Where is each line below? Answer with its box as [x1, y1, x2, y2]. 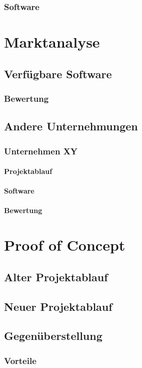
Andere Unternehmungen [4, 118, 138, 134]
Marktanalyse [4, 32, 100, 52]
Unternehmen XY [4, 144, 78, 157]
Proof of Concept [4, 235, 125, 255]
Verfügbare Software [4, 66, 112, 81]
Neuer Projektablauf [4, 298, 112, 314]
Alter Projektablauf [4, 269, 108, 284]
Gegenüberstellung [4, 328, 102, 343]
